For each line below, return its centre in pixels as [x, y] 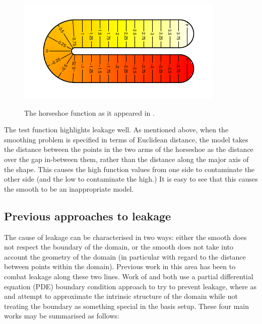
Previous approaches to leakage [88, 216]
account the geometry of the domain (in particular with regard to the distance [125, 256]
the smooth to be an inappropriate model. [69, 188]
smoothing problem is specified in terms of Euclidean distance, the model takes [126, 139]
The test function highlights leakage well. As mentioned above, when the [116, 130]
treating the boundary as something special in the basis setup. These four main [126, 306]
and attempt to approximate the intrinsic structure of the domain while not [121, 296]
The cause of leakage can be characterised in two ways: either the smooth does [125, 237]
